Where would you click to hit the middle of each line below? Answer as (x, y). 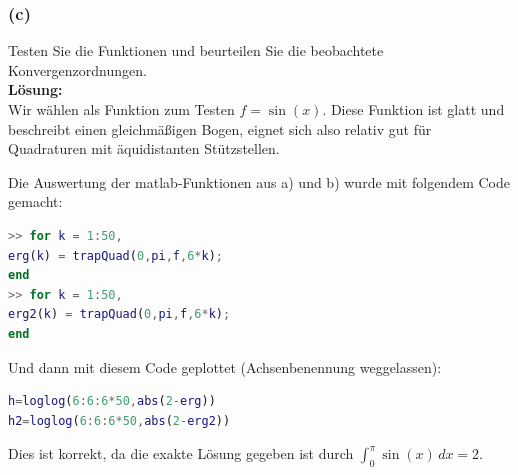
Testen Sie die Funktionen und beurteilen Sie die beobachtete (196, 50)
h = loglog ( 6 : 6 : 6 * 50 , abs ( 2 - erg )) (112, 401)
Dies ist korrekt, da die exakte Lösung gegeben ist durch (181, 453)
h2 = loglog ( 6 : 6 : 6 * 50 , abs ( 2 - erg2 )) (119, 420)
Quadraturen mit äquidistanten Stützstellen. (144, 148)
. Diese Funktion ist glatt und (413, 109)
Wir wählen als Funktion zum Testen (121, 109)
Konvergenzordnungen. (77, 69)
